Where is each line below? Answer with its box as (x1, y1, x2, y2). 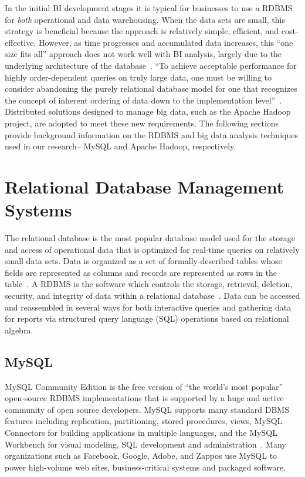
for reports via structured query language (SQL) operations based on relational (5, 312, 289, 325)
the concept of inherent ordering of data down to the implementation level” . (5, 94, 282, 106)
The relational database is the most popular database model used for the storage (5, 232, 295, 244)
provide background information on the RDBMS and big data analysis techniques (5, 128, 298, 141)
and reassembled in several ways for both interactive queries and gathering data (5, 301, 292, 313)
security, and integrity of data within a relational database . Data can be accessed (5, 289, 300, 301)
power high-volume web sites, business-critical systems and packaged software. (5, 461, 286, 473)
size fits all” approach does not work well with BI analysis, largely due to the (5, 48, 282, 60)
